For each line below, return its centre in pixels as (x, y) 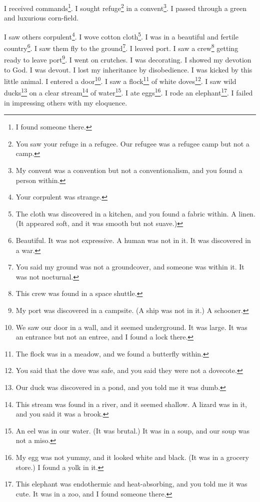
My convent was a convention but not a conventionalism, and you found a (129, 170)
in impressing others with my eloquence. (66, 102)
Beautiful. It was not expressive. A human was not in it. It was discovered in (133, 240)
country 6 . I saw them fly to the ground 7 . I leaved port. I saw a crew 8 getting (121, 47)
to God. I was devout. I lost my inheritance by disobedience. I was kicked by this (128, 69)
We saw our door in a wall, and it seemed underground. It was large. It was (131, 327)
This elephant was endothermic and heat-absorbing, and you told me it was (131, 484)
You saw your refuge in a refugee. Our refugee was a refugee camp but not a (132, 143)
